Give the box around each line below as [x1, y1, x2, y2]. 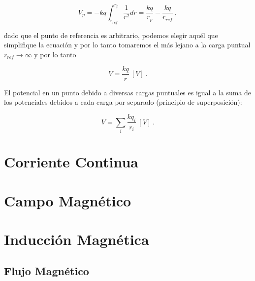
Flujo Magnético [4, 263, 89, 278]
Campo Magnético [4, 190, 131, 210]
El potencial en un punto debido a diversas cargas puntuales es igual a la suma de [4, 87, 252, 97]
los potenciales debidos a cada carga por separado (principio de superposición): [4, 97, 242, 107]
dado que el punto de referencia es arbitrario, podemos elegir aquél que [4, 30, 218, 40]
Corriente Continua [4, 152, 138, 172]
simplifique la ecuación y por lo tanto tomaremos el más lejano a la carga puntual [4, 40, 251, 50]
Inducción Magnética [4, 229, 149, 249]
